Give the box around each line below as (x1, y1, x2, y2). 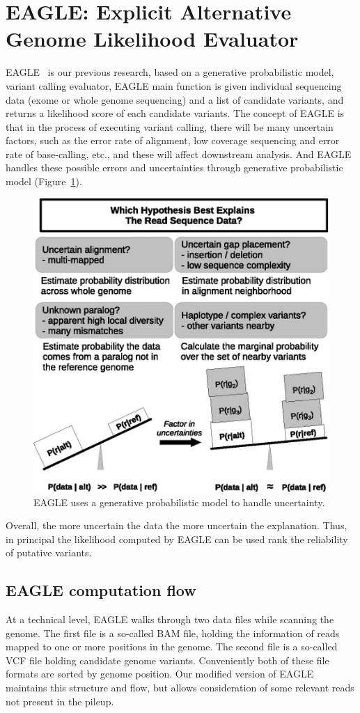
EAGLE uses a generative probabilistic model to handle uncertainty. (33, 494, 325, 509)
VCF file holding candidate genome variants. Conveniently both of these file (6, 652, 329, 667)
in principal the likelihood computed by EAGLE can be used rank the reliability (6, 531, 348, 546)
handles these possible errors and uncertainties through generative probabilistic (6, 160, 343, 175)
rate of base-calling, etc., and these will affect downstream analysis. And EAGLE (6, 146, 352, 161)
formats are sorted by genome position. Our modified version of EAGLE (6, 666, 314, 681)
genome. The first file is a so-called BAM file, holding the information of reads (6, 625, 340, 640)
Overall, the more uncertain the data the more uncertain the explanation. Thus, (6, 518, 347, 533)
